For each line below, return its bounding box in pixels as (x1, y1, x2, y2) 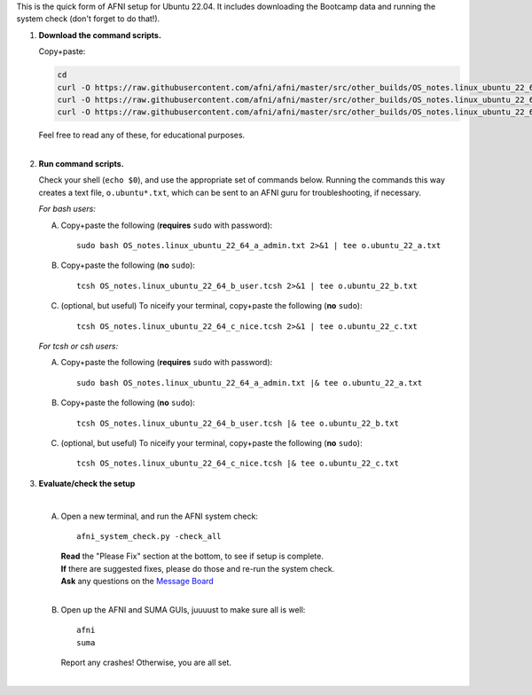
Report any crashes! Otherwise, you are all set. (60, 657, 232, 668)
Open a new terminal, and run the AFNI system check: (60, 511, 259, 521)
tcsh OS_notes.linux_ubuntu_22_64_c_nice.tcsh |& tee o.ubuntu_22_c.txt (76, 458, 399, 469)
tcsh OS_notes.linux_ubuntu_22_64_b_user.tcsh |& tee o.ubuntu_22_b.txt (76, 418, 399, 428)
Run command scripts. (38, 159, 124, 169)
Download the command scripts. (38, 29, 161, 40)
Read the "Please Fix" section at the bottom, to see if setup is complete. (60, 551, 324, 562)
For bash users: (38, 204, 97, 215)
